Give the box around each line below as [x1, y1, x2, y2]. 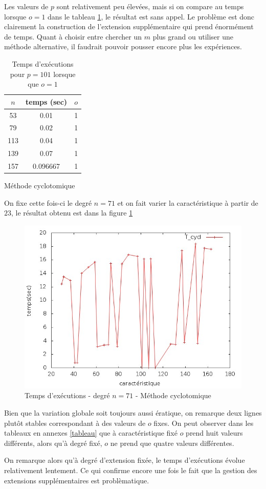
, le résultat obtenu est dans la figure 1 [11, 207, 133, 218]
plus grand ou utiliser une [152, 31, 234, 42]
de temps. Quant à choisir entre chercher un [4, 31, 142, 42]
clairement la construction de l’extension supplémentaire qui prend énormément [4, 21, 254, 32]
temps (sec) [26, 96, 68, 107]
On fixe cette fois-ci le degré [4, 197, 92, 208]
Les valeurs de [4, 1, 49, 11]
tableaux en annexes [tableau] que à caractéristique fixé [4, 427, 178, 438]
